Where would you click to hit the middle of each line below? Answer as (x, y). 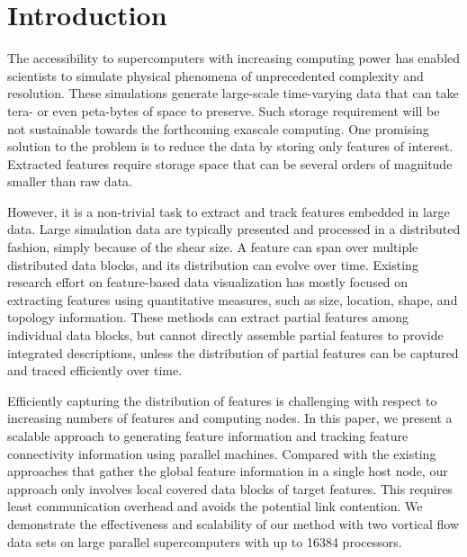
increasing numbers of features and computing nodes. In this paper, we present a (230, 418)
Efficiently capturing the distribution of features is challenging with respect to (222, 400)
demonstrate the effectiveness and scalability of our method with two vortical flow (233, 523)
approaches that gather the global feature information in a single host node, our (228, 471)
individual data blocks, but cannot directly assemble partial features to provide (225, 335)
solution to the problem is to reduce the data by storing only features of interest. (230, 146)
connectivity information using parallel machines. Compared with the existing (222, 453)
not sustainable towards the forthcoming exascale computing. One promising (218, 128)
